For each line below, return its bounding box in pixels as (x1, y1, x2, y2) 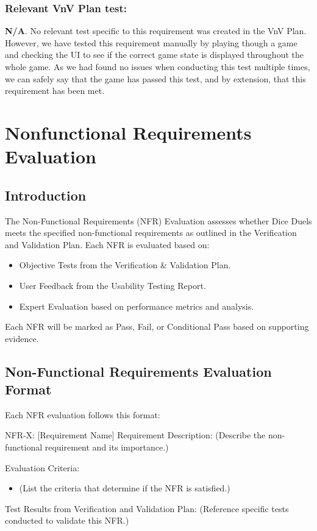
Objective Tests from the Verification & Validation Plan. (19, 258, 231, 271)
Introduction (5, 185, 87, 204)
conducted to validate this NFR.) (5, 514, 129, 527)
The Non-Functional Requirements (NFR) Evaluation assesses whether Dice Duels (5, 214, 312, 227)
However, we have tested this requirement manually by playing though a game (5, 36, 297, 49)
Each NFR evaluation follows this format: (5, 408, 160, 421)
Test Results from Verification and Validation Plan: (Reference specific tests (5, 502, 289, 515)
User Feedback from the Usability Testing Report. (19, 279, 206, 291)
